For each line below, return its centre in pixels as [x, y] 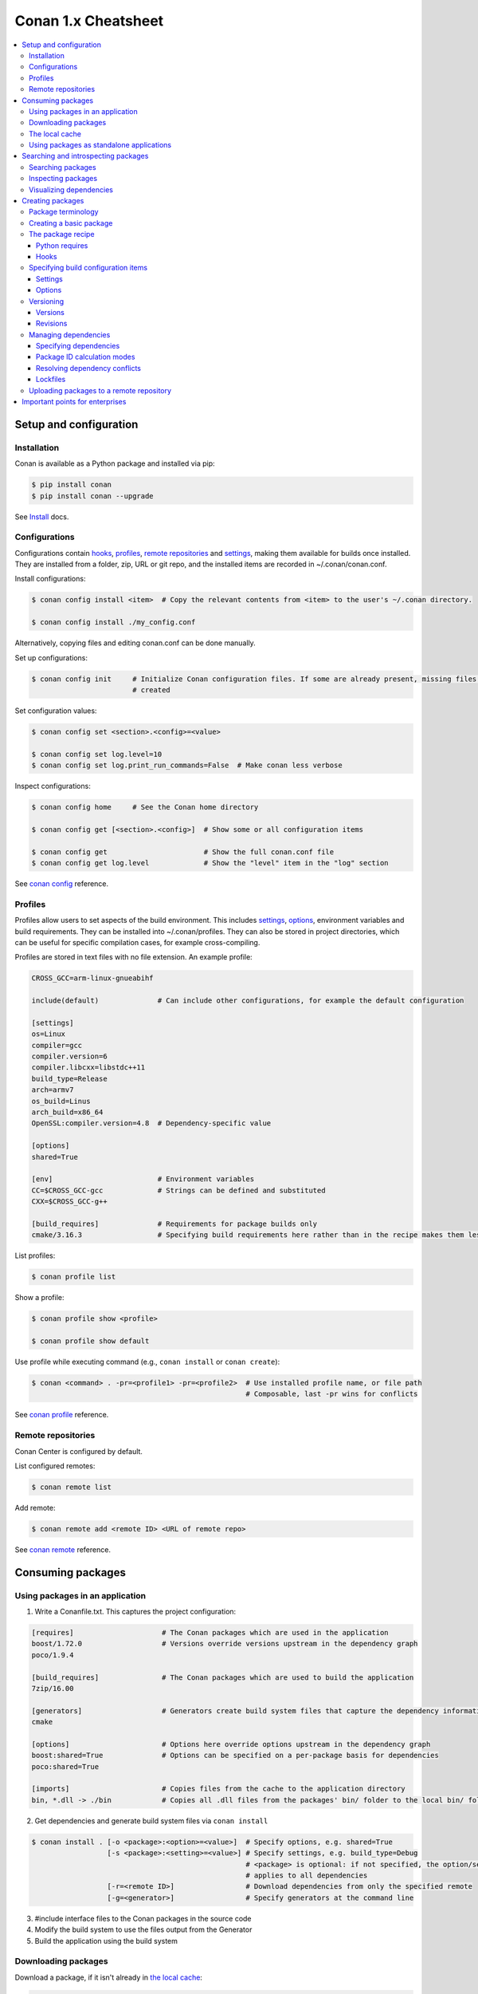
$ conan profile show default [90, 1341]
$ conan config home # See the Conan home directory [145, 807]
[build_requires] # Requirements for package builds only [174, 1224]
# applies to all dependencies [307, 1876]
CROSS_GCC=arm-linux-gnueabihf [93, 978]
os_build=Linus [61, 1101]
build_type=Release [69, 1078]
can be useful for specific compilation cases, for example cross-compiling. [137, 942]
